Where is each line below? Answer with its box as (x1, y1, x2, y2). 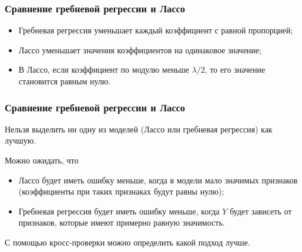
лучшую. (5, 134, 36, 147)
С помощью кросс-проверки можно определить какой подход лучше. (5, 236, 250, 248)
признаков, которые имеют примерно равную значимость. (18, 216, 225, 229)
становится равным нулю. (18, 75, 111, 87)
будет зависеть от (229, 205, 292, 217)
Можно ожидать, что (5, 154, 79, 166)
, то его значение (204, 63, 266, 76)
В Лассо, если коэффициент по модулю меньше (18, 63, 189, 76)
